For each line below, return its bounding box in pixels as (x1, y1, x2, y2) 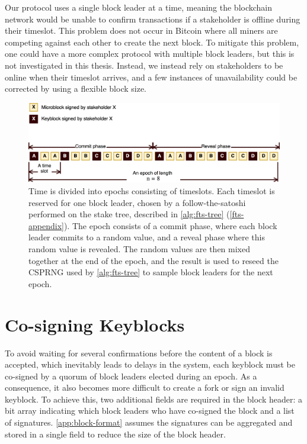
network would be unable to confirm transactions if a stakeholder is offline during (5, 12, 300, 25)
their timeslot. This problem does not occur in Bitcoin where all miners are (5, 24, 278, 37)
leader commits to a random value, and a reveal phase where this (28, 231, 265, 243)
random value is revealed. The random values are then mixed (28, 243, 251, 255)
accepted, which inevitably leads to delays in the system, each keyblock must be (5, 358, 295, 371)
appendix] (28, 219, 64, 231)
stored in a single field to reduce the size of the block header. (5, 427, 226, 440)
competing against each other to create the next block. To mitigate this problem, (5, 36, 299, 48)
